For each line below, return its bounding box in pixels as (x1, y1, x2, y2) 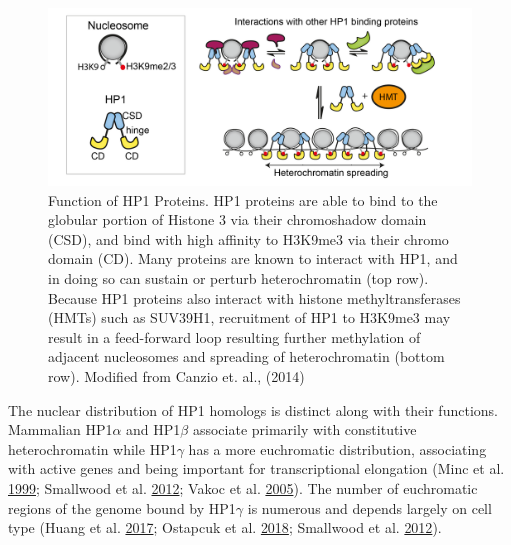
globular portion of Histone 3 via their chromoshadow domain (48, 209, 427, 230)
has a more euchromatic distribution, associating (188, 438, 487, 459)
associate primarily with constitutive (192, 419, 417, 440)
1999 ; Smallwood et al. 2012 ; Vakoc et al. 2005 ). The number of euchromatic (8, 477, 478, 498)
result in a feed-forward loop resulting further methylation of (48, 326, 421, 347)
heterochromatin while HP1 (8, 438, 177, 459)
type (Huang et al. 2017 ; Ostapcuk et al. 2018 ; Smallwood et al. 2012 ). (8, 517, 442, 538)
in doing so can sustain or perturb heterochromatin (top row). (48, 268, 429, 289)
